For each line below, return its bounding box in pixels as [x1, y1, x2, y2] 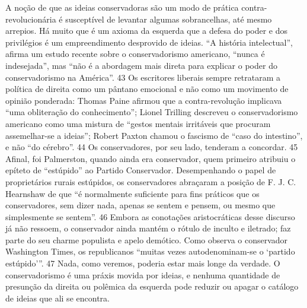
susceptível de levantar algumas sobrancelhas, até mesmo [65, 12, 272, 25]
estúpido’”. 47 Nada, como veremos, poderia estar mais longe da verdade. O [5, 257, 280, 269]
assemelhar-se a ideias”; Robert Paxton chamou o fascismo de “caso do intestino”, [5, 129, 303, 141]
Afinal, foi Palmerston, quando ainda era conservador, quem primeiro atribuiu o [5, 152, 296, 164]
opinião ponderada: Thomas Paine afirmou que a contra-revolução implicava [5, 94, 282, 106]
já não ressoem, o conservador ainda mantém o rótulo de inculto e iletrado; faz [5, 222, 291, 234]
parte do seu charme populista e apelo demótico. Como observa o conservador [5, 233, 288, 246]
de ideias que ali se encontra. [5, 291, 110, 304]
